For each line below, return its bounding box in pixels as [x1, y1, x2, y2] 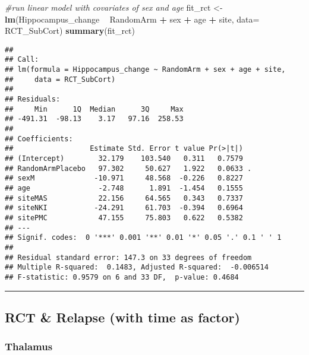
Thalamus [5, 339, 53, 354]
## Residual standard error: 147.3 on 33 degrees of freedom [5, 253, 252, 262]
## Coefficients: [5, 134, 73, 143]
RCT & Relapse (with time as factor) [5, 308, 240, 326]
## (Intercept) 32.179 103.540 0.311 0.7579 [5, 154, 243, 163]
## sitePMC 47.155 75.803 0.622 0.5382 [5, 213, 243, 222]
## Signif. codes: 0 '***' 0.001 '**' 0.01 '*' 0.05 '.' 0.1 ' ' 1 [5, 233, 282, 242]
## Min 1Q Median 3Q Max [5, 104, 184, 113]
